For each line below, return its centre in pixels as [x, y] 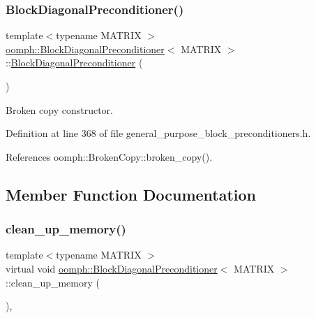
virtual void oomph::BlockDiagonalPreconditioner [112, 268]
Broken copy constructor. [59, 109]
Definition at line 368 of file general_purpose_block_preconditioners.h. [158, 133]
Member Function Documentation [131, 194]
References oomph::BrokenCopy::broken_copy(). [109, 156]
